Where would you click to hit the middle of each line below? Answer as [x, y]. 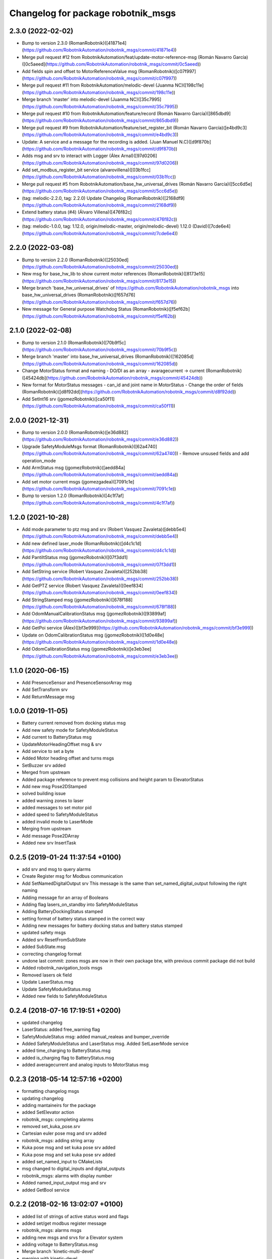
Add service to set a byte [48, 751]
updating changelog [43, 1098]
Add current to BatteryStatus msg [57, 737]
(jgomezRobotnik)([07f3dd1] [98, 557]
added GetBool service [46, 1190]
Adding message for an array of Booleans [65, 897]
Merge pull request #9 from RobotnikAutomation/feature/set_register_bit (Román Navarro [115, 127]
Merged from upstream [46, 773]
